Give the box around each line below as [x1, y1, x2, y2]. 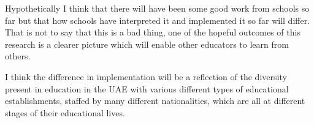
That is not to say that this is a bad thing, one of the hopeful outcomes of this [5, 26, 301, 39]
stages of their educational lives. [5, 106, 125, 119]
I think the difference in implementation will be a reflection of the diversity [5, 70, 287, 83]
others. [5, 50, 31, 62]
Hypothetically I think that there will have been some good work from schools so [5, 2, 310, 14]
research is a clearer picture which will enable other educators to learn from [5, 37, 289, 50]
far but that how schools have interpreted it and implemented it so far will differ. [5, 13, 310, 26]
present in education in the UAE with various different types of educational [5, 82, 289, 95]
